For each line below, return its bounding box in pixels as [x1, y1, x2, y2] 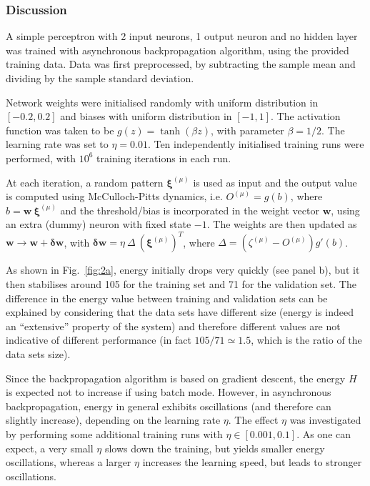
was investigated [289, 412, 361, 427]
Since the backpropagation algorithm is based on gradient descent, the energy [6, 370, 346, 385]
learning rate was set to [6, 137, 109, 152]
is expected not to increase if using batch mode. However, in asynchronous [6, 385, 331, 400]
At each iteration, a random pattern [6, 174, 164, 189]
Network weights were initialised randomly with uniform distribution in [6, 94, 319, 109]
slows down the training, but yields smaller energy [104, 440, 325, 455]
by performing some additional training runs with [6, 426, 223, 441]
